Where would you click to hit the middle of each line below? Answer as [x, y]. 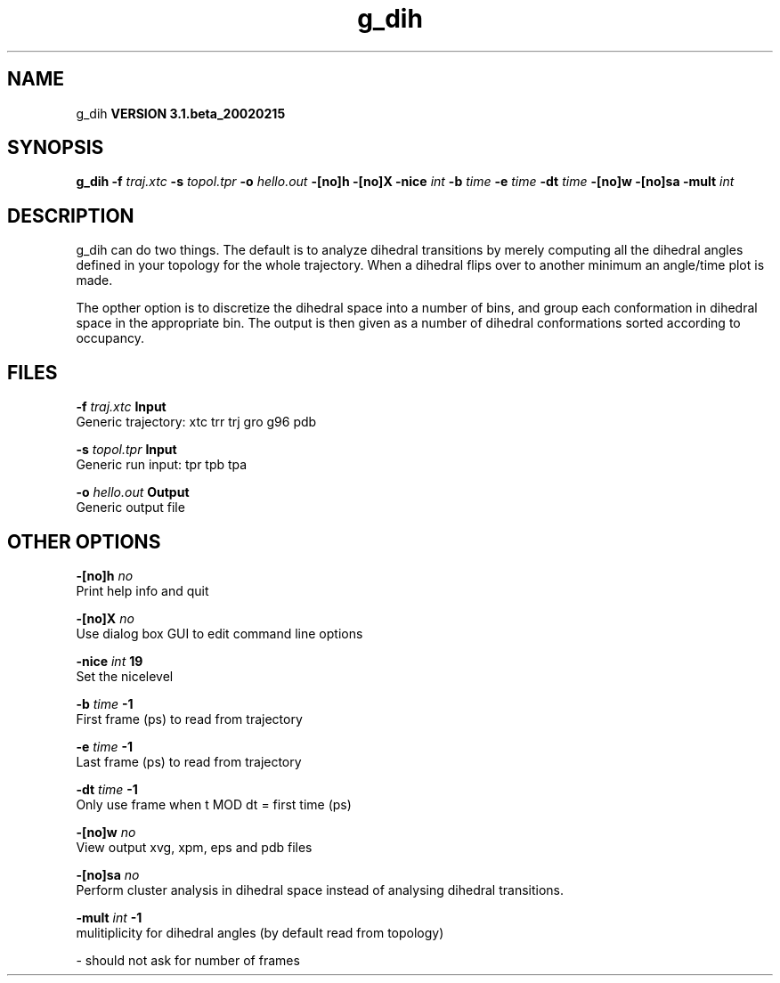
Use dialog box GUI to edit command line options [219, 633]
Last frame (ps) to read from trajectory [189, 761]
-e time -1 [105, 746]
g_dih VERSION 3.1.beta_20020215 [181, 113]
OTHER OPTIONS [84, 541]
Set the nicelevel [125, 676]
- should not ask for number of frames [188, 960]
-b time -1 [105, 703]
